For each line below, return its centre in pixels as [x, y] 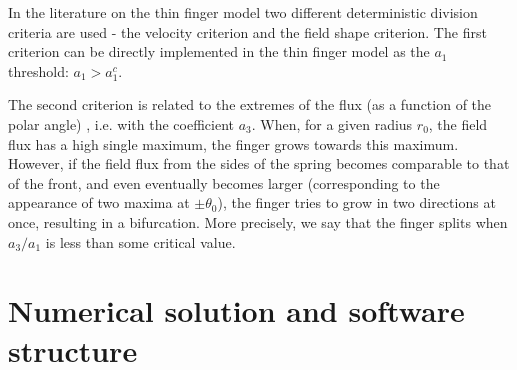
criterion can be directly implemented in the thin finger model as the [219, 51]
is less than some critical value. [140, 241]
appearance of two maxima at [99, 202]
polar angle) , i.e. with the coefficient [121, 123]
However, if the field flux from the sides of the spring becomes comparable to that [259, 163]
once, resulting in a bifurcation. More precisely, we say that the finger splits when [258, 221]
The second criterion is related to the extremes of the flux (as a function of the [250, 104]
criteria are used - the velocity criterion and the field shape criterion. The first [247, 31]
